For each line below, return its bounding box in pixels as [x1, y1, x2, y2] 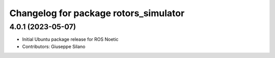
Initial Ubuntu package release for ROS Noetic [22, 36, 119, 42]
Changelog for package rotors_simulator [9, 8, 185, 19]
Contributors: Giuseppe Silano [22, 43, 86, 49]
